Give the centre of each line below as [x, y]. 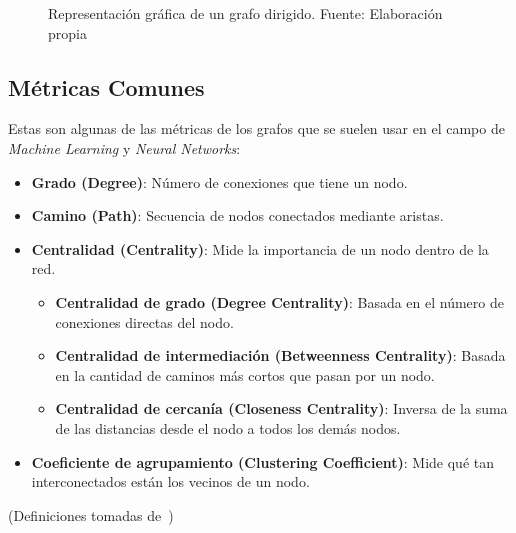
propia [67, 32]
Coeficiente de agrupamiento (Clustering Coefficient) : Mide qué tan [263, 461]
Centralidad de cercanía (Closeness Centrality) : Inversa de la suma [281, 408]
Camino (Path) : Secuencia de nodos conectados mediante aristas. [237, 215]
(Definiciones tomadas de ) [91, 514]
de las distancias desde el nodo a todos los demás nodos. [228, 427]
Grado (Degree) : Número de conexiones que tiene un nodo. [219, 181]
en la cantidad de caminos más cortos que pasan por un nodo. [245, 374]
